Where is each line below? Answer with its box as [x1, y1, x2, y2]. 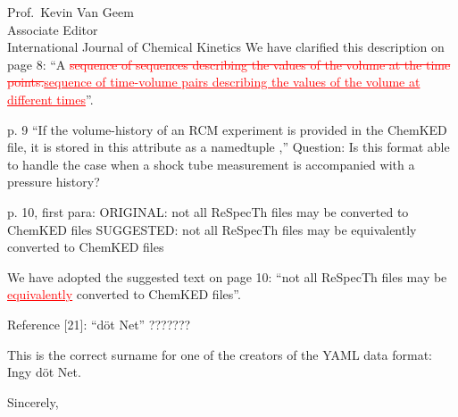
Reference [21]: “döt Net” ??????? [7, 314, 191, 333]
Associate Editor [7, 20, 98, 38]
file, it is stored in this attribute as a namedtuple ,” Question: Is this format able [7, 138, 450, 156]
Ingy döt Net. [7, 363, 81, 381]
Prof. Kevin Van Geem [7, 3, 134, 21]
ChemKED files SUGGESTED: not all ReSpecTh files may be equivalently [7, 220, 417, 238]
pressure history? [7, 172, 100, 191]
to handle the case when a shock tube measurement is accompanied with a [7, 154, 415, 173]
